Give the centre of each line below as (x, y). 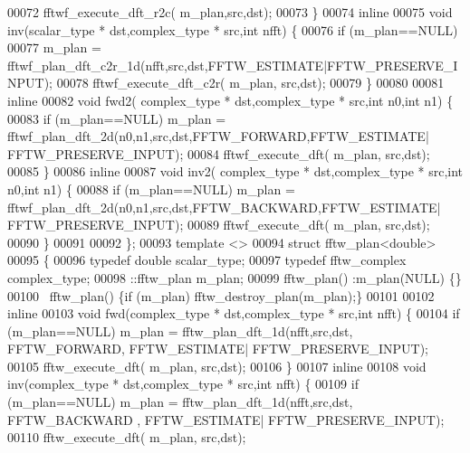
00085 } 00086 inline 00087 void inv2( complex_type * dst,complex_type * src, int (235, 171)
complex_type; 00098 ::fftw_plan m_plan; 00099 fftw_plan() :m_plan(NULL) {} (235, 277)
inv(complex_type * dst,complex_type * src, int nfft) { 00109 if (183, 384)
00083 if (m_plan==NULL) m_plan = (117, 118)
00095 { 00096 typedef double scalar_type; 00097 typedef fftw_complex (207, 260)
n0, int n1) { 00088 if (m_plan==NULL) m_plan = (151, 189)
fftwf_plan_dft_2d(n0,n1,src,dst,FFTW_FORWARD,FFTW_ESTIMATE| (218, 136)
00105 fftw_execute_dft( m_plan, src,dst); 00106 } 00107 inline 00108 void (217, 366)
